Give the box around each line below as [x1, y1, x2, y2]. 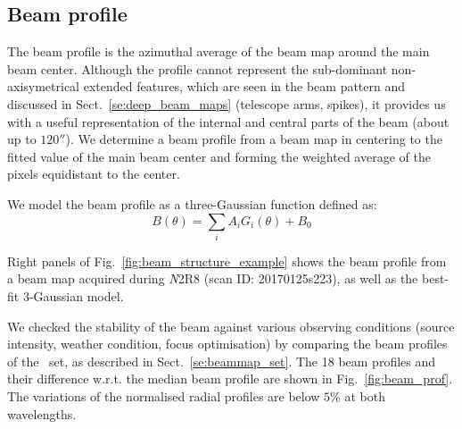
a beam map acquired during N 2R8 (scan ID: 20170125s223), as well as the [7, 269, 418, 288]
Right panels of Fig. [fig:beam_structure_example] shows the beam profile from [7, 251, 447, 270]
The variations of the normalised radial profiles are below [7, 387, 320, 406]
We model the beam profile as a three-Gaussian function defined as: [7, 194, 377, 213]
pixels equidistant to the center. [7, 164, 180, 183]
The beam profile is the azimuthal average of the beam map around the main [7, 42, 430, 61]
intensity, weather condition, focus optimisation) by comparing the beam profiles [7, 334, 448, 353]
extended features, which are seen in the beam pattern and [83, 77, 406, 96]
